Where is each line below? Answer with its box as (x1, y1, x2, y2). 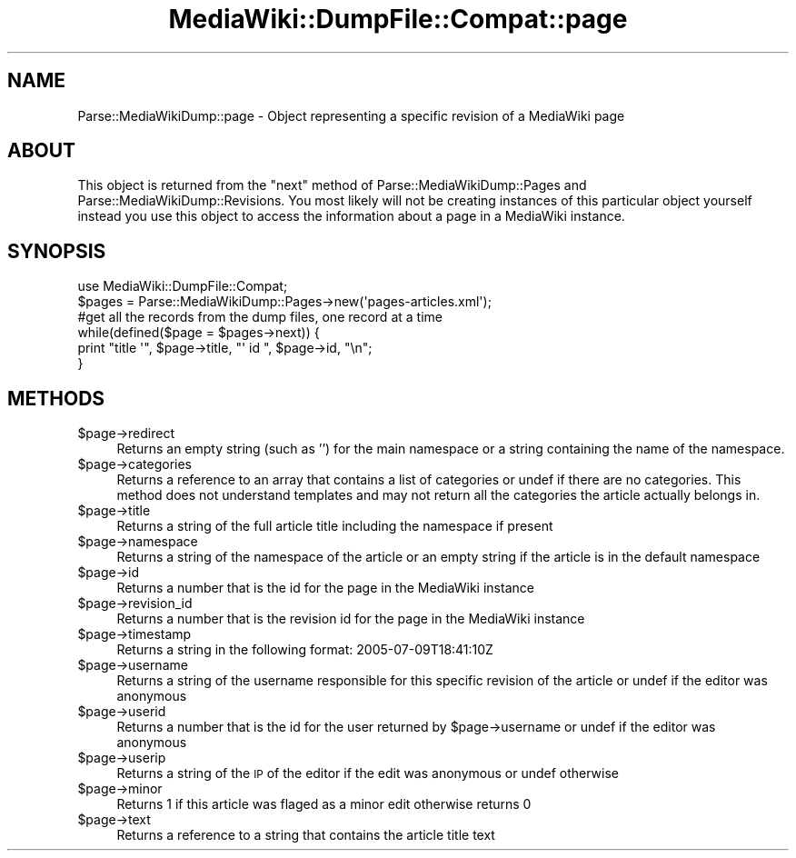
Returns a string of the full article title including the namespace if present (116, 518, 553, 534)
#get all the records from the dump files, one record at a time (77, 309, 443, 325)
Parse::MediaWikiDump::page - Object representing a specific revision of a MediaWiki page (77, 107, 625, 124)
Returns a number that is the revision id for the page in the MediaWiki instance (116, 611, 585, 627)
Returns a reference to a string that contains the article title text (116, 827, 495, 843)
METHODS (7, 386, 105, 410)
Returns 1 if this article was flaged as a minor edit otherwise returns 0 (116, 796, 532, 813)
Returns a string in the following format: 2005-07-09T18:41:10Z (116, 642, 493, 658)
